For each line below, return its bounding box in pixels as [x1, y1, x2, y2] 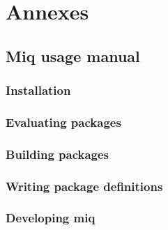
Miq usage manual [6, 45, 140, 66]
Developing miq [6, 209, 96, 227]
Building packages [6, 145, 109, 162]
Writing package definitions [6, 177, 163, 194]
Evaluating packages [6, 113, 121, 130]
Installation [6, 82, 71, 99]
